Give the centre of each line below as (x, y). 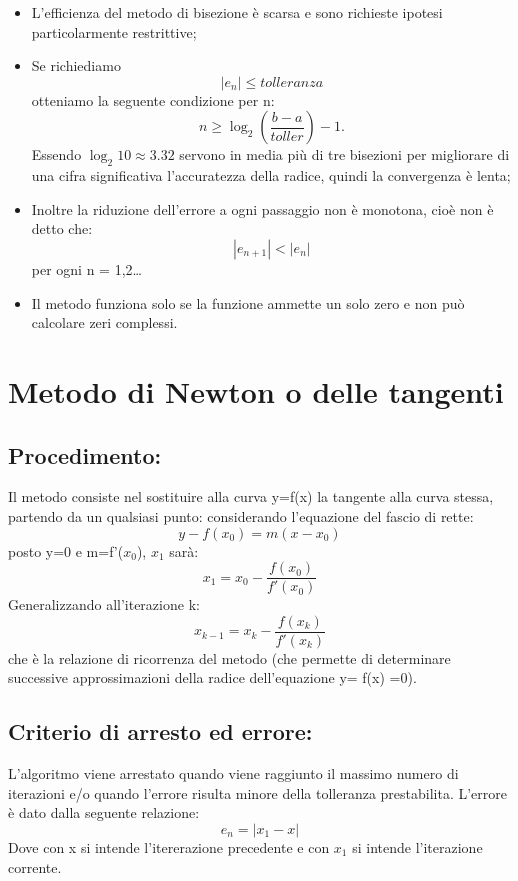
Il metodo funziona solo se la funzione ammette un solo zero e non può (248, 302)
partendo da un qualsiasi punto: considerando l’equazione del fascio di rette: (241, 515)
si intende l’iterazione (417, 846)
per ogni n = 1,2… (86, 268)
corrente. (35, 866)
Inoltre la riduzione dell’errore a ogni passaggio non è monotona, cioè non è (262, 208)
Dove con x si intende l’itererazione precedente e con (169, 846)
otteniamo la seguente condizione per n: (153, 99)
